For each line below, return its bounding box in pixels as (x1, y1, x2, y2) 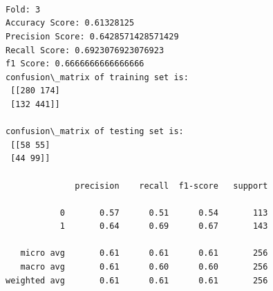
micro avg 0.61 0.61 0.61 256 (20, 248, 268, 259)
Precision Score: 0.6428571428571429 (6, 31, 179, 41)
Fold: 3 (6, 4, 41, 15)
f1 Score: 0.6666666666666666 (6, 59, 144, 69)
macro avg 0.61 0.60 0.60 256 (20, 262, 268, 272)
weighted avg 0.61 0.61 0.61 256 (6, 275, 268, 285)
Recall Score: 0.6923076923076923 (6, 45, 164, 55)
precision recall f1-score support (75, 180, 268, 191)
